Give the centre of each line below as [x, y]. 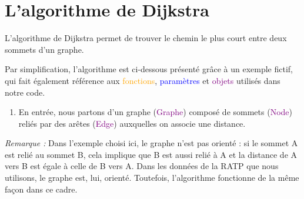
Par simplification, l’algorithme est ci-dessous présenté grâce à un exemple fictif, [149, 69]
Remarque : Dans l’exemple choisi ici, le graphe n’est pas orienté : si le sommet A [151, 143]
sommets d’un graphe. [44, 49]
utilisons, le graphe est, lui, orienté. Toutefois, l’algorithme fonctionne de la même [152, 178]
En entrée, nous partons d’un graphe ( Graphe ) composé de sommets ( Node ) [155, 112]
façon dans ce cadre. [41, 189]
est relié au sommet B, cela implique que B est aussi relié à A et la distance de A [151, 154]
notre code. [25, 92]
